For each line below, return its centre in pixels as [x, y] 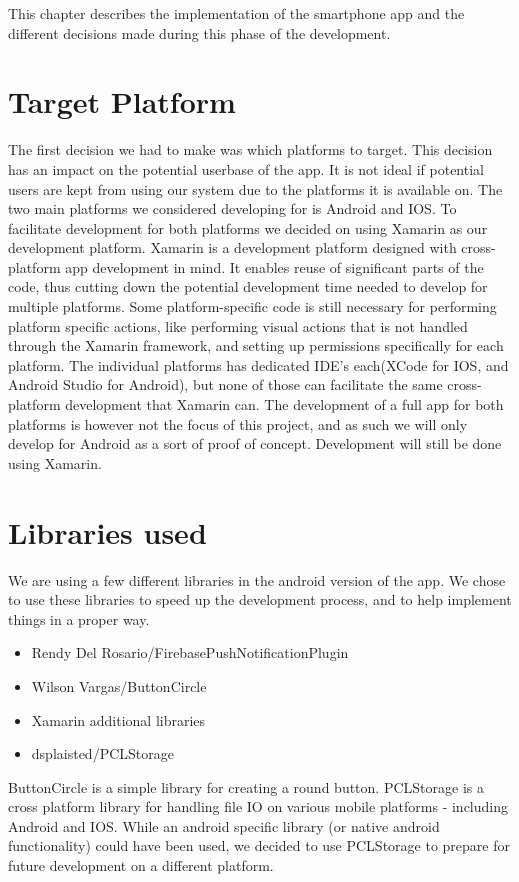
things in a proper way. [79, 618]
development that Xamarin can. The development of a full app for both [284, 404]
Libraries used [107, 531]
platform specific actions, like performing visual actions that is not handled [238, 325]
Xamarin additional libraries [118, 719]
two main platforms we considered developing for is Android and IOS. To [232, 208]
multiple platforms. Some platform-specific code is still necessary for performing [252, 306]
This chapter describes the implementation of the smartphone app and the [236, 13]
